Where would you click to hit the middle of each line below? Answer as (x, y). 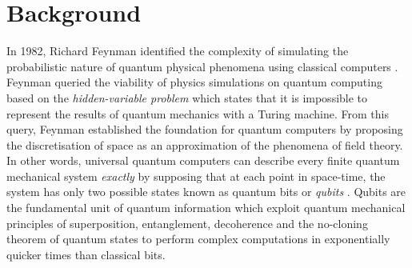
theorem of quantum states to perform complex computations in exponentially (198, 239)
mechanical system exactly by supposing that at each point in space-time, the (196, 176)
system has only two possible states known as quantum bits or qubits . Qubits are (206, 192)
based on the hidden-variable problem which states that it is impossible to (187, 97)
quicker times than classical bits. (86, 254)
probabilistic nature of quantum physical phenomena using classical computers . (202, 66)
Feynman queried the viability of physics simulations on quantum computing (194, 82)
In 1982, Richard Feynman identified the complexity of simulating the (178, 51)
